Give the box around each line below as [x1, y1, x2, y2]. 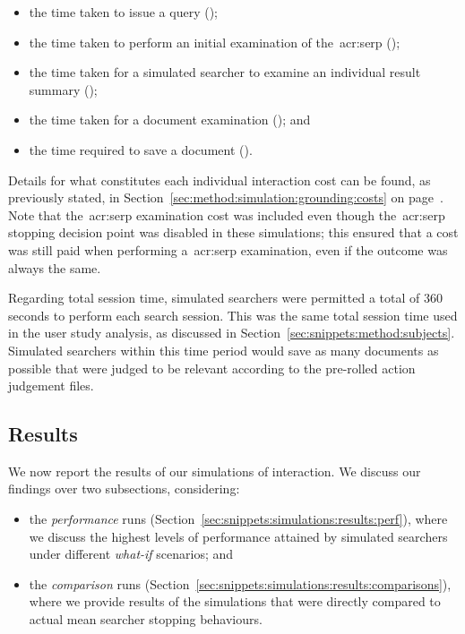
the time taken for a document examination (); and [29, 110, 311, 129]
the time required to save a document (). [29, 140, 253, 158]
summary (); [29, 80, 98, 99]
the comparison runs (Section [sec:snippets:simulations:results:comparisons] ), [29, 574, 452, 593]
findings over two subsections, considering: [8, 479, 240, 498]
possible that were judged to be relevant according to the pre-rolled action [8, 358, 416, 377]
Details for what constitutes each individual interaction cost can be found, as [8, 170, 431, 189]
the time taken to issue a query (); [29, 3, 218, 21]
